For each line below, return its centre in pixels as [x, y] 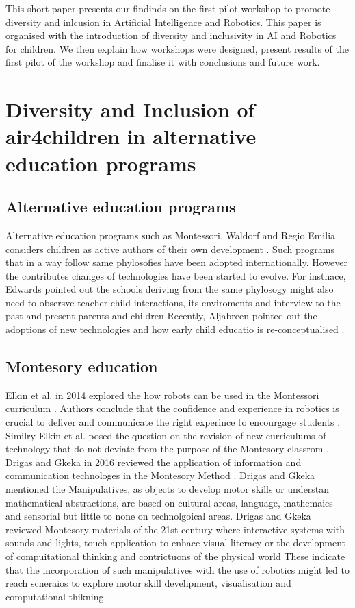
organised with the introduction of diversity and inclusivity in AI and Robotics [171, 35]
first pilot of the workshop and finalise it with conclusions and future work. [163, 62]
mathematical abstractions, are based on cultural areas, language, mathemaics [169, 502]
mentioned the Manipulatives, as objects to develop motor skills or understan [168, 489]
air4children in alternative [131, 136]
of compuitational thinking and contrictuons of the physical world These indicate [175, 556]
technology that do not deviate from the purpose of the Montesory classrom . [167, 449]
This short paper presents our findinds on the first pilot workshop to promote [168, 8]
